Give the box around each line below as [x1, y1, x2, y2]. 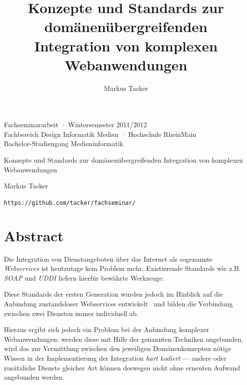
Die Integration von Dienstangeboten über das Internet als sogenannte [4, 253, 213, 264]
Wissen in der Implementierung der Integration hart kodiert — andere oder [4, 352, 227, 363]
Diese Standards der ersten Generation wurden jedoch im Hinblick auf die [4, 289, 223, 299]
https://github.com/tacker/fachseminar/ [4, 199, 136, 206]
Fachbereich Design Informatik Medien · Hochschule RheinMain [4, 129, 197, 139]
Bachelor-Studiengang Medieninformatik [4, 138, 123, 149]
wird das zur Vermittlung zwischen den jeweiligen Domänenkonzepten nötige [4, 343, 232, 353]
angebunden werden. [4, 372, 64, 382]
